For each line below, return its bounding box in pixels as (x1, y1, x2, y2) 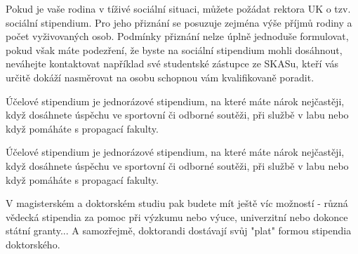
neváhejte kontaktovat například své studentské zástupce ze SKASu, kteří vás (6, 56, 339, 71)
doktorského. (6, 236, 60, 251)
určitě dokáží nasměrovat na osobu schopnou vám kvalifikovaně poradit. (6, 69, 314, 84)
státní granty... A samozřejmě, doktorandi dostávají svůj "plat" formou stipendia (6, 223, 352, 238)
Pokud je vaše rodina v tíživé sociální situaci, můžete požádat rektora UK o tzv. (6, 1, 351, 15)
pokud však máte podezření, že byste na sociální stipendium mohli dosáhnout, (6, 42, 343, 57)
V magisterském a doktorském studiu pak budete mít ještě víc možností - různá (6, 196, 348, 210)
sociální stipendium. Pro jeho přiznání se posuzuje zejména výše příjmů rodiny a (6, 15, 352, 29)
